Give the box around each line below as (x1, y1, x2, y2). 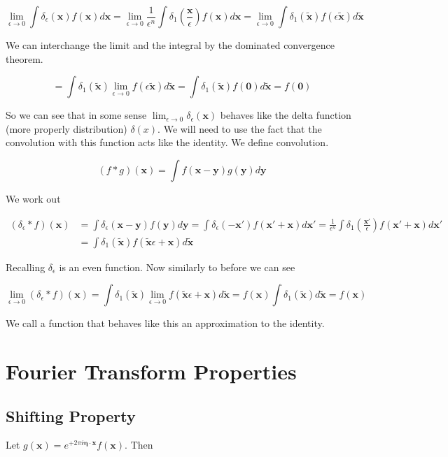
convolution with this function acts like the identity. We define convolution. (6, 135, 329, 150)
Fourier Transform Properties (6, 357, 297, 385)
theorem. (6, 51, 43, 66)
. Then (125, 437, 153, 452)
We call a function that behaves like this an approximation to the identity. (6, 316, 325, 331)
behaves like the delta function (220, 108, 351, 122)
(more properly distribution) (6, 121, 127, 136)
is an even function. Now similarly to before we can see (59, 259, 295, 274)
